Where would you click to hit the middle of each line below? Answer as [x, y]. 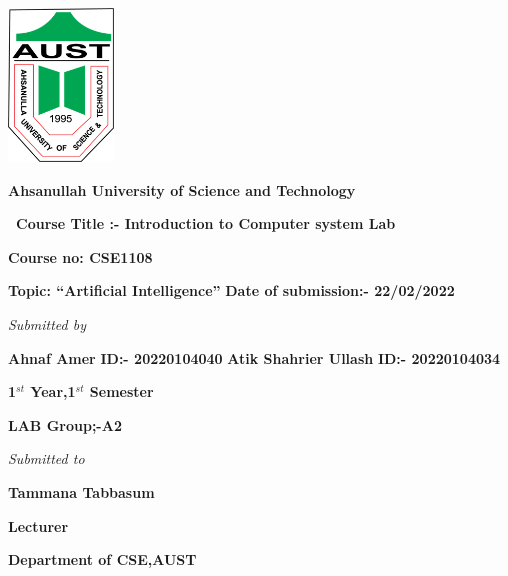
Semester [121, 391]
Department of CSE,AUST [102, 559]
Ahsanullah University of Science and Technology [182, 189]
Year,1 [53, 391]
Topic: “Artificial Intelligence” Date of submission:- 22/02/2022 [231, 290]
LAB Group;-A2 [65, 424]
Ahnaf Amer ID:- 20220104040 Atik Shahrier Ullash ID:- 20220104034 [254, 357]
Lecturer [38, 525]
